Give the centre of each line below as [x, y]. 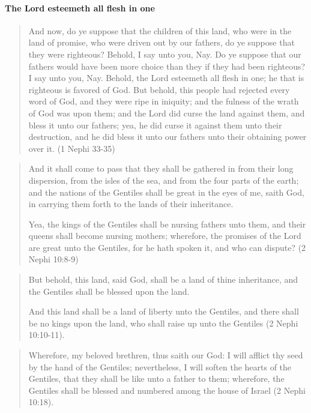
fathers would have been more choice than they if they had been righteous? [167, 66]
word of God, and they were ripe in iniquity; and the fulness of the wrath [164, 101]
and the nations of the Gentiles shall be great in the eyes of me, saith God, [166, 192]
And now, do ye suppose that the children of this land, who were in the [160, 30]
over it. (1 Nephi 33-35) [72, 148]
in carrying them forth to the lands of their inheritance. [131, 204]
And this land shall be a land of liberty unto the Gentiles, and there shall [164, 311]
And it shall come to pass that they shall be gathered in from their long [161, 168]
